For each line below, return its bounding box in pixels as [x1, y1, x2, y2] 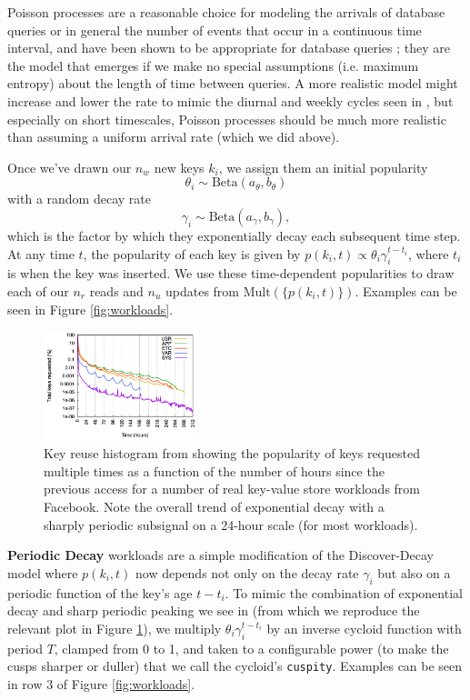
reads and [89, 281, 144, 300]
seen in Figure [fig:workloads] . [7, 299, 174, 318]
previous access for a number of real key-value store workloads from [44, 479, 421, 498]
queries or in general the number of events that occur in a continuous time [7, 20, 422, 39]
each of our [7, 281, 69, 300]
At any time [7, 244, 75, 263]
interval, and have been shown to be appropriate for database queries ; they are [7, 38, 450, 57]
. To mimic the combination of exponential [225, 583, 463, 602]
